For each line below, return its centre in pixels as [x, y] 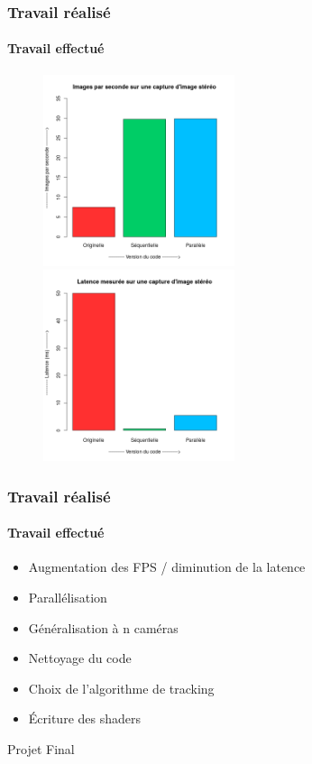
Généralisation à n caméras [103, 627]
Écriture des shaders [85, 718]
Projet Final [41, 749]
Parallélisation [68, 598]
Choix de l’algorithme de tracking [121, 688]
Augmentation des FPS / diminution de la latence [167, 567]
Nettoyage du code [80, 658]
